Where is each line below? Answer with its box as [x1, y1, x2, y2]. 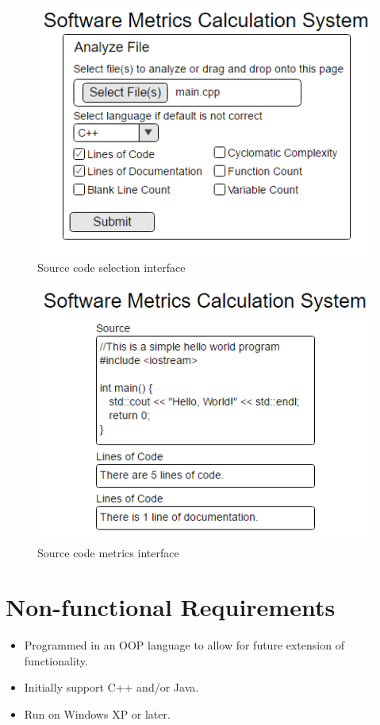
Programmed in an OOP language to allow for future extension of [24, 637, 344, 653]
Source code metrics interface [37, 544, 179, 560]
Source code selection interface [37, 259, 186, 276]
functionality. [24, 652, 88, 669]
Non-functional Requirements [6, 591, 336, 623]
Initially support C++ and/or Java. [24, 679, 199, 696]
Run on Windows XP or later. [24, 706, 171, 723]
